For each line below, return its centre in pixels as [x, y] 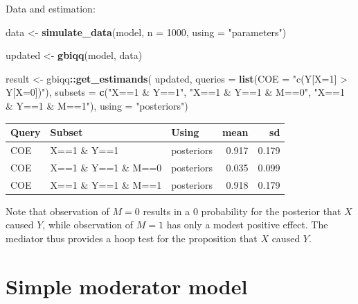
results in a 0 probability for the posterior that [242, 211]
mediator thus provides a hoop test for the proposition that [132, 238]
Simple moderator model [127, 286]
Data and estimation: [51, 8]
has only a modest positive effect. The [247, 225]
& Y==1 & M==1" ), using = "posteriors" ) [97, 105]
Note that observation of [57, 211]
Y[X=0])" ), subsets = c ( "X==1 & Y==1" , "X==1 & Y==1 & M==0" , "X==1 [175, 92]
